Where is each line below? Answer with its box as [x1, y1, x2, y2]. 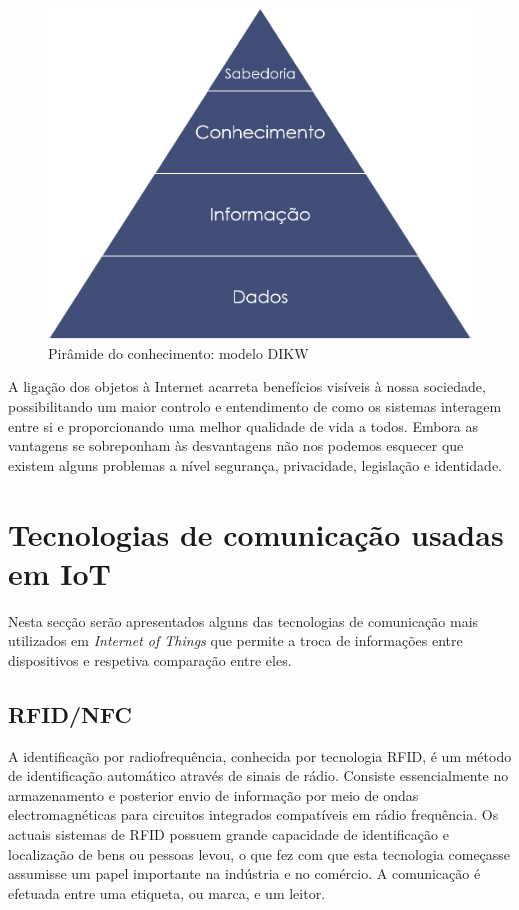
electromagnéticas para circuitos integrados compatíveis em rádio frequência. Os [8, 804, 499, 825]
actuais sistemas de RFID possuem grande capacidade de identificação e [8, 824, 449, 845]
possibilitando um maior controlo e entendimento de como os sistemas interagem [8, 396, 502, 417]
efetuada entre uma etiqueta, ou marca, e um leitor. [8, 882, 326, 903]
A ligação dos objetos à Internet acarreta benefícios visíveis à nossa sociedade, [8, 376, 486, 397]
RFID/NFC [8, 698, 132, 729]
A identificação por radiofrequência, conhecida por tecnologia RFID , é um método [8, 745, 512, 766]
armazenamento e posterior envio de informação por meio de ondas [8, 784, 419, 805]
